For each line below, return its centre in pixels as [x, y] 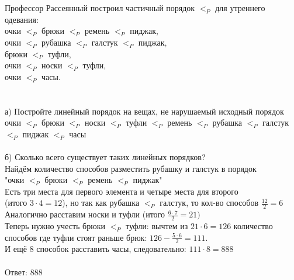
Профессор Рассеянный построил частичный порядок [100, 8]
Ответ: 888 [24, 272]
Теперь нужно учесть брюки [55, 225]
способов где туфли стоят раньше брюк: [76, 237]
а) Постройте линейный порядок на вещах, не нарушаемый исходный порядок [144, 111]
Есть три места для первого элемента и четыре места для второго [122, 191]
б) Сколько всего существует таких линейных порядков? [105, 156]
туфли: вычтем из [157, 225]
